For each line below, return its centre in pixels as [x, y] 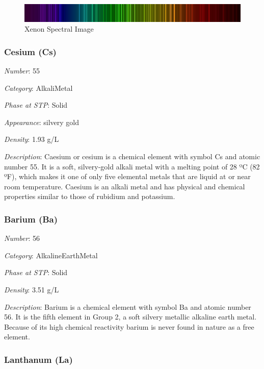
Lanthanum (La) [38, 359]
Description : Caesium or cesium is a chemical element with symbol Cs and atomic [132, 156]
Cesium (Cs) [30, 51]
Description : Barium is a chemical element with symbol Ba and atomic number [128, 306]
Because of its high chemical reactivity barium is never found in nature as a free [129, 326]
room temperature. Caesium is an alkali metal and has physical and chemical [125, 186]
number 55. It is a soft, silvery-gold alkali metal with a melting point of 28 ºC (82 [132, 166]
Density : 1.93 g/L [32, 139]
